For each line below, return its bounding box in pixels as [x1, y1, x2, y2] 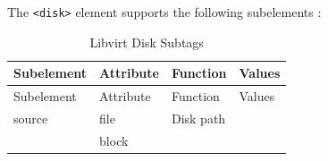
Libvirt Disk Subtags [89, 32, 204, 51]
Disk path [171, 108, 226, 127]
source [13, 108, 48, 127]
